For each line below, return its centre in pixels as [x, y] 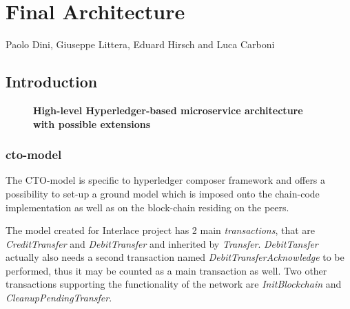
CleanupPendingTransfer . [59, 298]
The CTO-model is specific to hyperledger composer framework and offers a [166, 180]
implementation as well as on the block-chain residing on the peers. [147, 207]
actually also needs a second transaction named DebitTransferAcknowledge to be [175, 257]
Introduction [52, 82]
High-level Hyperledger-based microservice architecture [168, 110]
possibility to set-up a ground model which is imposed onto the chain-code [163, 193]
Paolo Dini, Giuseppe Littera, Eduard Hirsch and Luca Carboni [140, 44]
